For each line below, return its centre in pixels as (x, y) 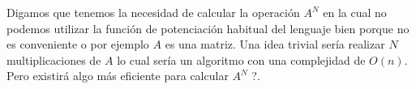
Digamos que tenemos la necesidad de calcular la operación (153, 12)
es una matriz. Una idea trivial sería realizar (275, 44)
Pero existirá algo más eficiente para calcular (118, 76)
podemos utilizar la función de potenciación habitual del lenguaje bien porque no (208, 28)
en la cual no (355, 12)
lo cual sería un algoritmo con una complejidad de (241, 59)
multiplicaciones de (54, 59)
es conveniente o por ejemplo (78, 44)
